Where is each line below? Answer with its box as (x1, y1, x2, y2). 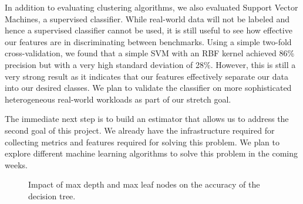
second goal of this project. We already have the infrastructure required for (5, 124, 275, 136)
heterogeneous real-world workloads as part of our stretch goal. (5, 93, 231, 105)
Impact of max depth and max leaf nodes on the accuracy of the (28, 178, 260, 191)
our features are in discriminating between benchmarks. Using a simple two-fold (5, 35, 292, 47)
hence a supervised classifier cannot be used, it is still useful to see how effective (5, 24, 292, 36)
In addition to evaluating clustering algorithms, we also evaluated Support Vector (5, 1, 298, 13)
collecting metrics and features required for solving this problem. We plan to (5, 135, 280, 148)
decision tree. (28, 189, 76, 202)
